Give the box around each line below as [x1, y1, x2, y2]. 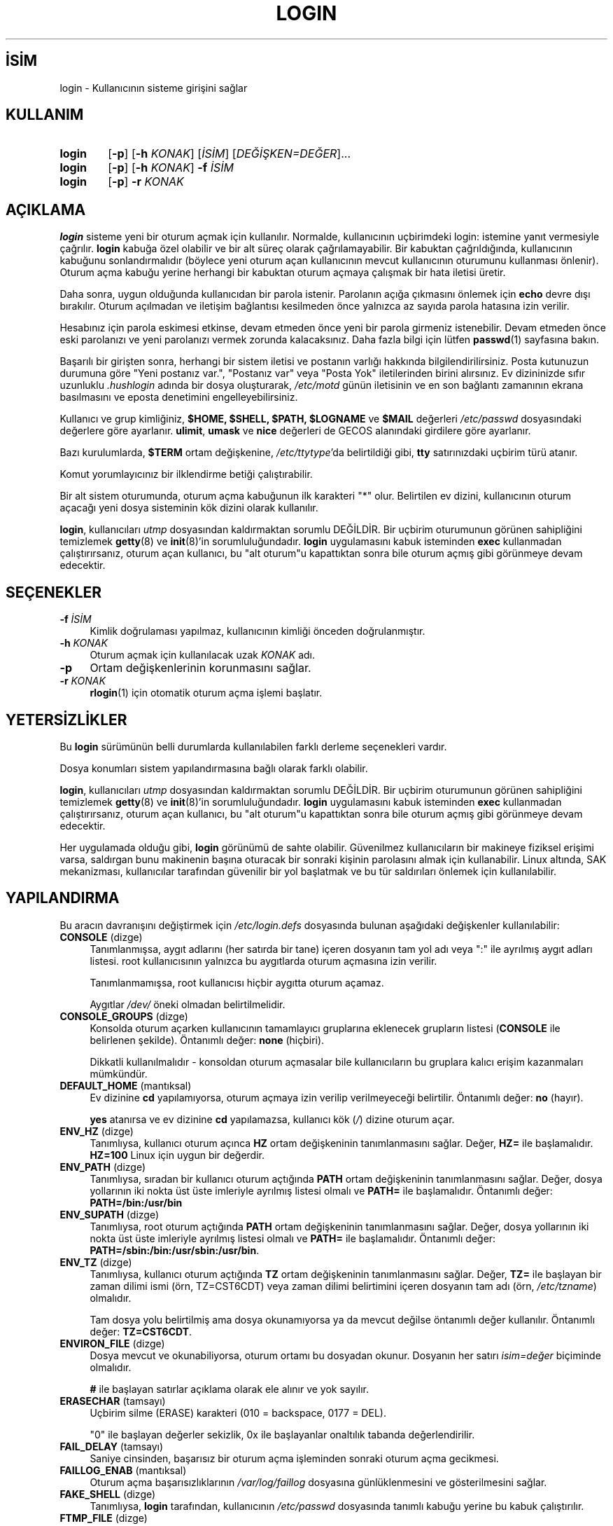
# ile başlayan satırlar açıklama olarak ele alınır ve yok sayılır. [90, 1382, 369, 1395]
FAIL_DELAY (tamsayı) [59, 1440, 164, 1452]
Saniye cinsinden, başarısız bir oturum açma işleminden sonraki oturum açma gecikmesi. [90, 1452, 499, 1464]
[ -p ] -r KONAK [108, 174, 184, 189]
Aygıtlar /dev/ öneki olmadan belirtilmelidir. [90, 998, 286, 1010]
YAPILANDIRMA [6, 889, 120, 907]
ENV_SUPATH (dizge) [59, 1208, 159, 1221]
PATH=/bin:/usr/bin [90, 1196, 183, 1209]
